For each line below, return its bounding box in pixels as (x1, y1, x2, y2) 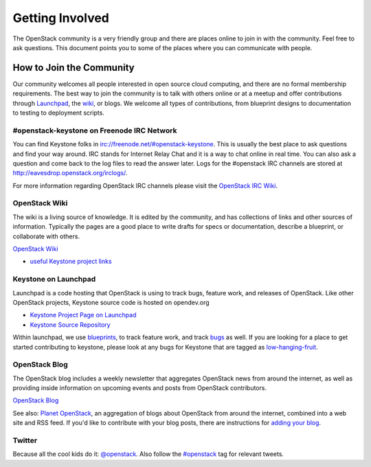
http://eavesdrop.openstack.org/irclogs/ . (12, 169, 128, 177)
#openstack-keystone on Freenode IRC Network (12, 126, 177, 135)
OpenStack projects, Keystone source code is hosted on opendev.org (12, 298, 210, 306)
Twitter (12, 435, 38, 445)
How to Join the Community (12, 62, 135, 73)
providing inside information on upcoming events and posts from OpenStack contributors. (12, 384, 267, 392)
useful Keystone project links (30, 258, 113, 266)
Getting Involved (12, 10, 109, 25)
